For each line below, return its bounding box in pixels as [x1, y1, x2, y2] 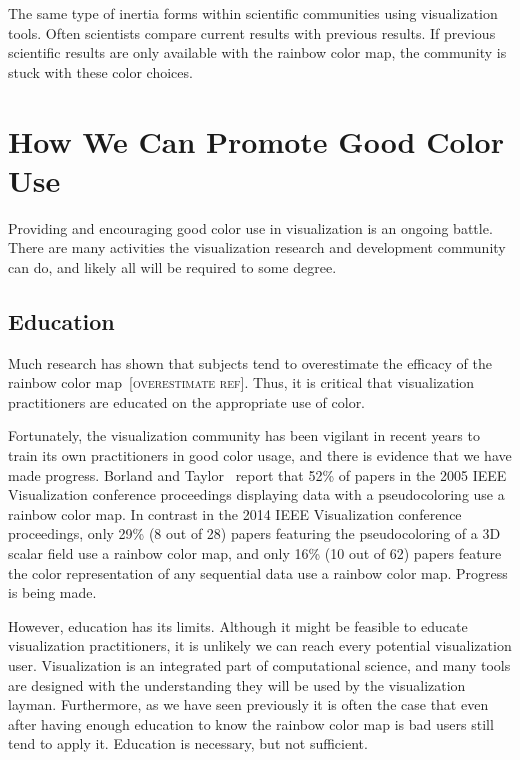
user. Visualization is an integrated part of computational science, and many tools [8, 654, 511, 675]
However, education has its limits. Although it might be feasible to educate [8, 615, 468, 636]
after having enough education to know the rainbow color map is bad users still [8, 713, 494, 734]
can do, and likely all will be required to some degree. [8, 256, 337, 277]
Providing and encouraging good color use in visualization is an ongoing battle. [8, 217, 493, 238]
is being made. [8, 582, 97, 603]
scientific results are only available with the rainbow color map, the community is [8, 42, 507, 63]
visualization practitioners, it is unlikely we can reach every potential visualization [8, 635, 512, 656]
